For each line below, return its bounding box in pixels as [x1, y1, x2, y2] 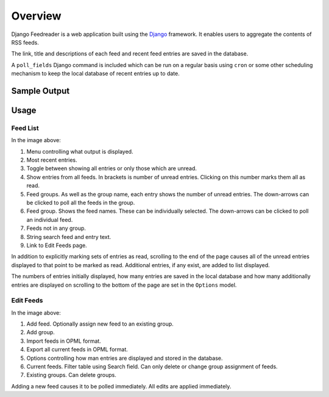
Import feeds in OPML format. [26, 337, 102, 345]
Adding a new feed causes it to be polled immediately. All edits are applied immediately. [11, 382, 232, 390]
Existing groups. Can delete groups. [26, 371, 117, 379]
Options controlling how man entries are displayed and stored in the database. [26, 354, 223, 362]
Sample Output [11, 85, 70, 96]
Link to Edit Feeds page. [26, 241, 88, 249]
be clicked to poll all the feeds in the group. [26, 199, 135, 207]
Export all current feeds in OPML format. [26, 346, 128, 353]
